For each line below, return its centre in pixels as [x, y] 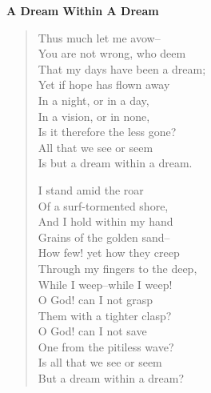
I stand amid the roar [91, 189]
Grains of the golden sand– [104, 237]
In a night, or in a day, [94, 100]
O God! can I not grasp [96, 300]
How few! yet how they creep [109, 253]
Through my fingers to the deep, [117, 268]
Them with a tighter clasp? [105, 315]
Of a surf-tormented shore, [103, 205]
